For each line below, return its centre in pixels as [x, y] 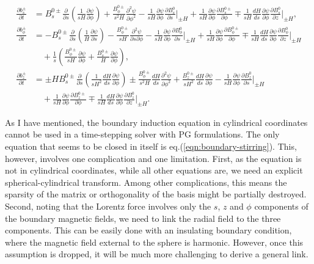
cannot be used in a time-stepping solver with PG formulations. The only [142, 134]
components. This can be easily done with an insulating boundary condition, [148, 230]
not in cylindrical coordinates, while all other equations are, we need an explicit [154, 170]
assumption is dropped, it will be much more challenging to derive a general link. [157, 254]
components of [281, 206]
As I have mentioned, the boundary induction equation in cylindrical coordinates [156, 122]
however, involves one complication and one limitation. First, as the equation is [153, 158]
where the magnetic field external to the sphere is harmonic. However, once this [154, 242]
